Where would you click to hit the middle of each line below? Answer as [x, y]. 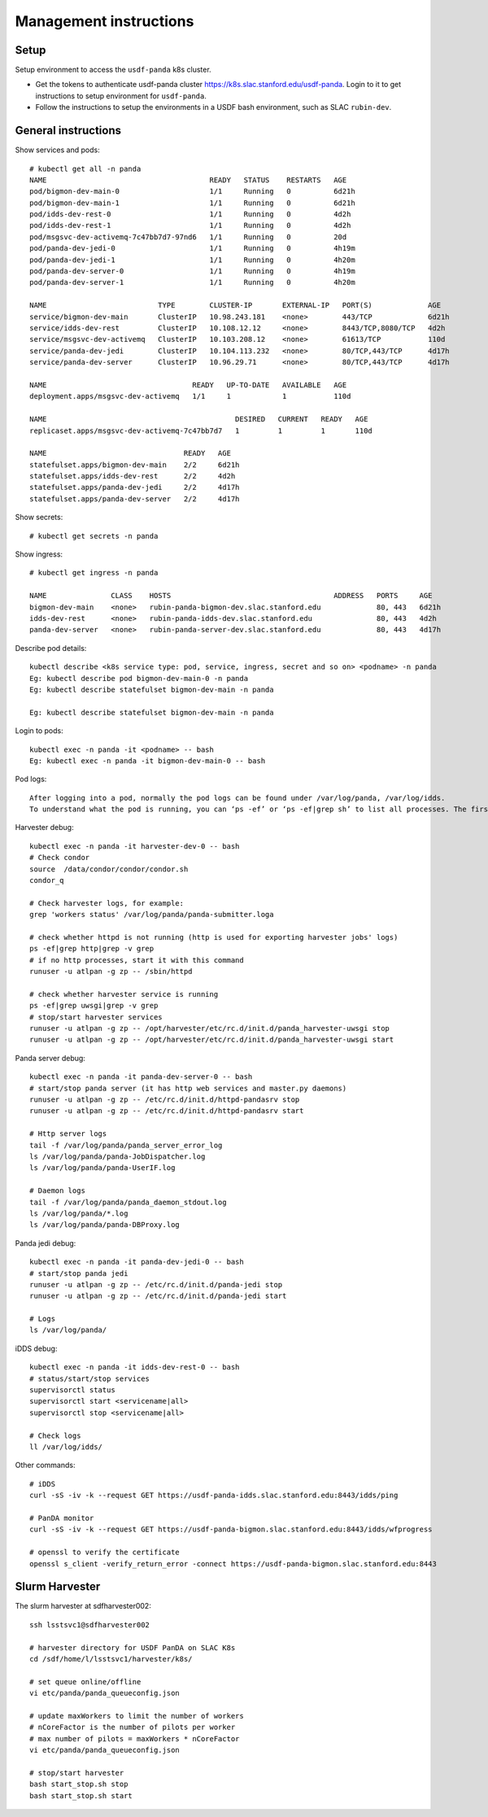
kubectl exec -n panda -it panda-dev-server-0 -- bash [141, 1077]
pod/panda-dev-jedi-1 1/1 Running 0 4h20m [192, 260]
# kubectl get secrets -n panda [94, 536]
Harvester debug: [44, 828]
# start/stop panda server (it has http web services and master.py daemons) [188, 1088]
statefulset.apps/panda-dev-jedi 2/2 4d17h [135, 487]
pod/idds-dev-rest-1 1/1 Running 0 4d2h [190, 225]
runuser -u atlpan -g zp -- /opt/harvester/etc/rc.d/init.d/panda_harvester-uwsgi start [212, 1040]
